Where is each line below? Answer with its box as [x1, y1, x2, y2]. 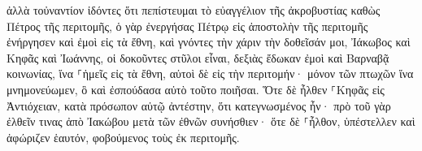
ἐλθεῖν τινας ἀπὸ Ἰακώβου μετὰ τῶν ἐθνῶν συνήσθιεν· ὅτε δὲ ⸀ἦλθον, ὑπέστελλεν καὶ [7, 113, 415, 130]
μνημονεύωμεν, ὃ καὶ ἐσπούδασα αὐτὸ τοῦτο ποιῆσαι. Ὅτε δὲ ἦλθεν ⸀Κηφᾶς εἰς [7, 80, 385, 97]
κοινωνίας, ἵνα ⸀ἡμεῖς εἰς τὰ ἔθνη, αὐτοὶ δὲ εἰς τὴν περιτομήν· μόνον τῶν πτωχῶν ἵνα [7, 65, 414, 82]
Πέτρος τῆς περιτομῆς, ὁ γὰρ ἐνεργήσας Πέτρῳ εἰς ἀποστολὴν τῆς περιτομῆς [7, 17, 368, 34]
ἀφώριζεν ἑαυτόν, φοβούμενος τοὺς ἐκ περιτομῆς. [7, 128, 240, 145]
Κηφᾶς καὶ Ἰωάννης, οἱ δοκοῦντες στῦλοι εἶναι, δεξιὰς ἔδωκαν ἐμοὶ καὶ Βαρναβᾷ [7, 49, 389, 66]
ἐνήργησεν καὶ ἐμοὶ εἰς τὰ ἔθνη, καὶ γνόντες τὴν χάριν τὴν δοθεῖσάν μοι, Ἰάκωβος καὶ [7, 33, 411, 50]
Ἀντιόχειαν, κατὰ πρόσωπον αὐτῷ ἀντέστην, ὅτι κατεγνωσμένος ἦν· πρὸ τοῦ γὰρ [7, 97, 391, 114]
